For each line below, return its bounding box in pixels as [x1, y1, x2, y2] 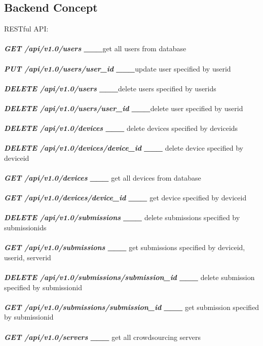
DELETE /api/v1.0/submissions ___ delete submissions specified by [4, 212, 240, 223]
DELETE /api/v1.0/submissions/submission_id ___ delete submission [4, 272, 255, 283]
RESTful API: [4, 23, 49, 34]
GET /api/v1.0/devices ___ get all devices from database [4, 172, 201, 183]
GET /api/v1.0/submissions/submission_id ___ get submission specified [4, 301, 259, 312]
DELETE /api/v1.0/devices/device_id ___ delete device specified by [4, 143, 243, 153]
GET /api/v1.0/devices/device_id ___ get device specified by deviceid [4, 192, 247, 203]
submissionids [4, 222, 47, 233]
